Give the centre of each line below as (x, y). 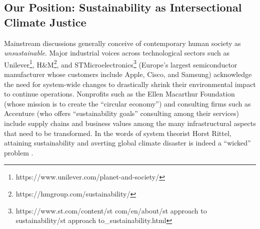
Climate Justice (45, 22)
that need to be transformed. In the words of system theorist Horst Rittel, (118, 133)
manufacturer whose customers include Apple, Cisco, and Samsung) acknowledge (128, 74)
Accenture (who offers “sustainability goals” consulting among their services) (122, 113)
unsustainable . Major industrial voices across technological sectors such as (117, 53)
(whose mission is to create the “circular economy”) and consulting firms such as (127, 103)
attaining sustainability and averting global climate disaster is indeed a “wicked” (127, 143)
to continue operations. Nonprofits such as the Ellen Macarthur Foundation (119, 94)
